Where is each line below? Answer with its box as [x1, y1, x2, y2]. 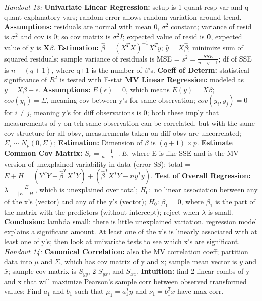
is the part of [215, 196, 255, 206]
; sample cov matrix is [8, 266, 77, 276]
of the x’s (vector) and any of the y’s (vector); [4, 196, 146, 206]
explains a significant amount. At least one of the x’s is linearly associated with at [4, 226, 257, 236]
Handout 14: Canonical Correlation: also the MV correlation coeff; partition [4, 246, 248, 256]
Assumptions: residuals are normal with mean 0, [4, 21, 160, 32]
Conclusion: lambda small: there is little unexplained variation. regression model [4, 216, 257, 227]
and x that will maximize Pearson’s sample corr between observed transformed [4, 276, 247, 286]
